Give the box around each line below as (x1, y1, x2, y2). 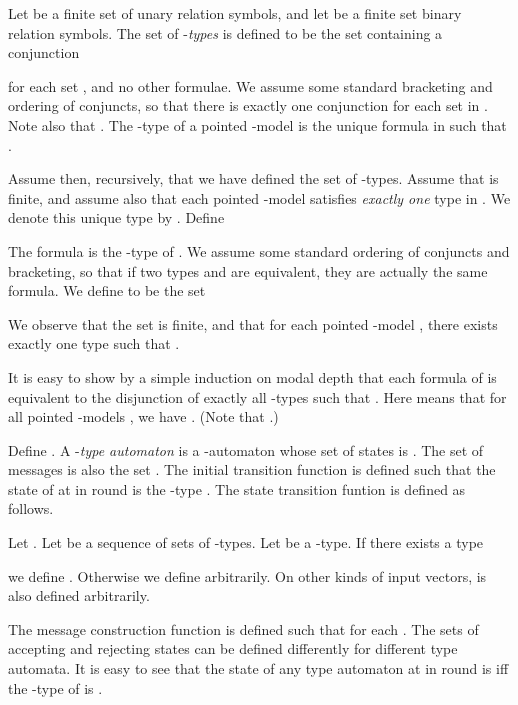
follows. (8, 498, 54, 519)
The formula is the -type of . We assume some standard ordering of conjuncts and (8, 240, 510, 261)
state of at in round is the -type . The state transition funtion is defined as (8, 478, 466, 499)
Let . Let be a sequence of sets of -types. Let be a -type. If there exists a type (8, 532, 484, 553)
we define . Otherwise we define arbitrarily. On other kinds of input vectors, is (8, 565, 487, 586)
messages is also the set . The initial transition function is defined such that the (8, 459, 496, 480)
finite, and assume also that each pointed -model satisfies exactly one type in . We (8, 187, 511, 208)
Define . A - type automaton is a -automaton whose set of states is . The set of (8, 439, 484, 460)
